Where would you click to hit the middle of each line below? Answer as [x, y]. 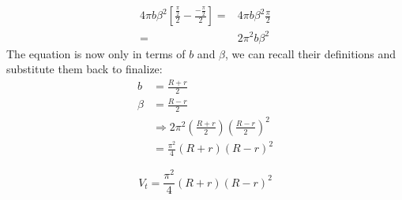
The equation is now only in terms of [96, 53]
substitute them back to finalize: [85, 69]
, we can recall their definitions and [311, 53]
